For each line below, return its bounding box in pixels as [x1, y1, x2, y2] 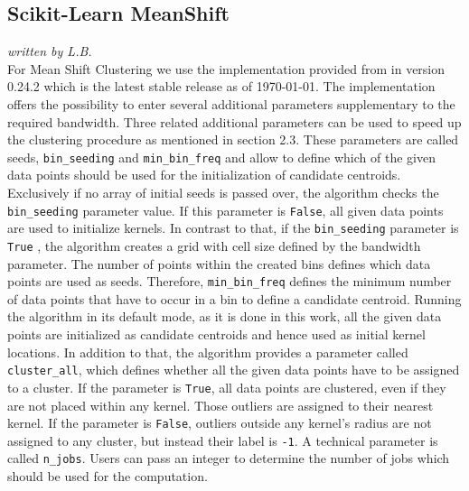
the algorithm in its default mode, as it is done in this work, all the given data [7, 307, 442, 326]
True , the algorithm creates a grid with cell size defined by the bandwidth [7, 236, 421, 255]
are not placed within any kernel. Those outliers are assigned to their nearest [7, 395, 434, 414]
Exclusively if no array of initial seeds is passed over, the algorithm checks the [7, 183, 439, 202]
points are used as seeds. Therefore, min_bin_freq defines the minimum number [7, 272, 452, 291]
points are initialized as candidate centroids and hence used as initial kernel [7, 325, 426, 344]
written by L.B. [7, 42, 92, 60]
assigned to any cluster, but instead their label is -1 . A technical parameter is [7, 431, 438, 449]
